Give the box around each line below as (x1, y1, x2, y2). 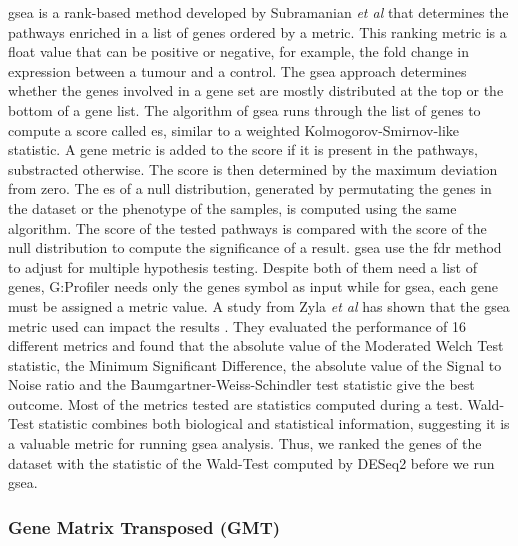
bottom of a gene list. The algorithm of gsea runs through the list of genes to (8, 99, 481, 120)
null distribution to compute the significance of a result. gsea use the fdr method (8, 237, 502, 258)
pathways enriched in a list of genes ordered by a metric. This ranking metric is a (8, 21, 507, 42)
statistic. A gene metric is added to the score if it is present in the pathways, (8, 139, 478, 160)
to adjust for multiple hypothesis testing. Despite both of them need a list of (8, 256, 477, 277)
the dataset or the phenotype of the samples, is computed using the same (8, 197, 457, 218)
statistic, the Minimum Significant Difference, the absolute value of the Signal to (8, 354, 502, 375)
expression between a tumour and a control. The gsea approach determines (8, 60, 467, 81)
